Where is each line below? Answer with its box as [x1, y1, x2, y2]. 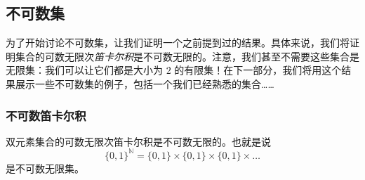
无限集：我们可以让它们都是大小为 [6, 63, 163, 77]
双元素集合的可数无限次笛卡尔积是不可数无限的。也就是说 [6, 134, 271, 148]
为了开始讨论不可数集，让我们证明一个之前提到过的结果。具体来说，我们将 [6, 35, 350, 50]
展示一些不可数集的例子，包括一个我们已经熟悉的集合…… [15, 76, 274, 91]
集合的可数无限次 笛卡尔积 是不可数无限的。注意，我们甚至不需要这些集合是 [15, 49, 359, 63]
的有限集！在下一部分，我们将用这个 [174, 63, 342, 77]
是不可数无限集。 [6, 160, 84, 175]
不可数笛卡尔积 [6, 106, 86, 124]
